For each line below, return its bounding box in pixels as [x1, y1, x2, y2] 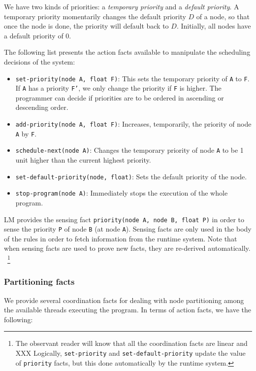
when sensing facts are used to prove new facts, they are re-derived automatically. [4, 243, 251, 253]
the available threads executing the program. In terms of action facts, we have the [4, 304, 252, 315]
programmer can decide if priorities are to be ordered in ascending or [15, 92, 224, 102]
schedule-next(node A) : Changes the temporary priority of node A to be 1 [15, 145, 244, 155]
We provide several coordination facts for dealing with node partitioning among [4, 295, 244, 305]
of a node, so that [196, 11, 250, 21]
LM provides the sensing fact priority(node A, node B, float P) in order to [4, 214, 245, 224]
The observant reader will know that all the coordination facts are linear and [15, 338, 248, 348]
